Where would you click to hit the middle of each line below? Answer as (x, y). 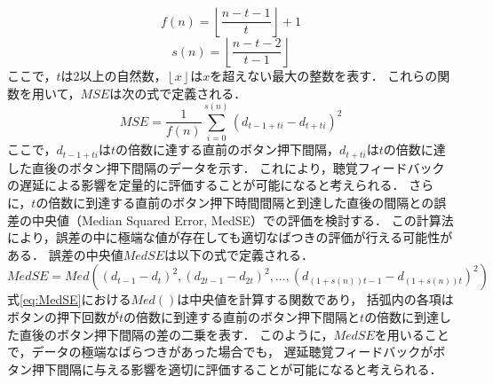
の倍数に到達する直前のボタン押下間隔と (242, 316)
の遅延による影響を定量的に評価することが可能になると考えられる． (206, 185)
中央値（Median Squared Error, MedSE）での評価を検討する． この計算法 (243, 219)
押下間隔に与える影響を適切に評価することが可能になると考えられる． (237, 368)
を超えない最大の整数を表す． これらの (324, 75)
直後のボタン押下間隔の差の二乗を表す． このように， (176, 334)
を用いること (412, 334)
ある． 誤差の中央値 (65, 254)
